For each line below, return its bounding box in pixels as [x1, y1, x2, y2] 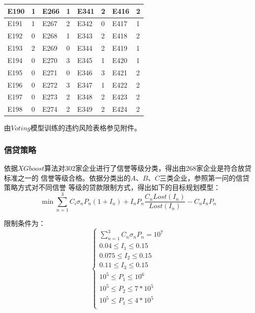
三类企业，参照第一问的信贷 [159, 172, 250, 183]
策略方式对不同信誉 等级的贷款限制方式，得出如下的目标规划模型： [4, 182, 220, 192]
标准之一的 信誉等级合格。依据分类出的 [4, 172, 131, 183]
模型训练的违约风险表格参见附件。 [30, 123, 141, 133]
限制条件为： [4, 218, 45, 228]
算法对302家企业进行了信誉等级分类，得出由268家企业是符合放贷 [44, 163, 252, 173]
